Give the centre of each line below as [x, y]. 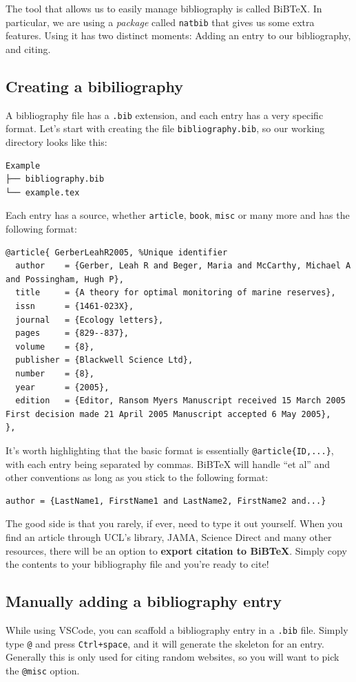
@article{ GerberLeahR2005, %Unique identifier [117, 252]
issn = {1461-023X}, [75, 306]
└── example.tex [43, 192]
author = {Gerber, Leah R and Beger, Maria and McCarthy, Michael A [183, 266]
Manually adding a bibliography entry [144, 601]
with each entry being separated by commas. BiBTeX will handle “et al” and [168, 463]
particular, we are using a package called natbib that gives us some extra [160, 22]
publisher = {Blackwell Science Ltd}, [104, 360]
